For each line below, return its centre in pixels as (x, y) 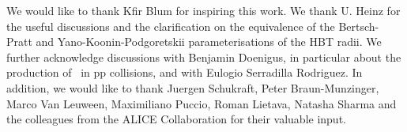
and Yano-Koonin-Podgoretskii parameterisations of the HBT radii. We (209, 41)
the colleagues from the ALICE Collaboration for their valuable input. (176, 119)
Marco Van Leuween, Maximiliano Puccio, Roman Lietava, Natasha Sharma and (202, 103)
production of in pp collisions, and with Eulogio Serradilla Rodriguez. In (185, 72)
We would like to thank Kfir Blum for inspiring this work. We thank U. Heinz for (203, 10)
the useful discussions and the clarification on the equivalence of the (171, 26)
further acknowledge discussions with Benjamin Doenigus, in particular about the (204, 57)
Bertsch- (359, 26)
